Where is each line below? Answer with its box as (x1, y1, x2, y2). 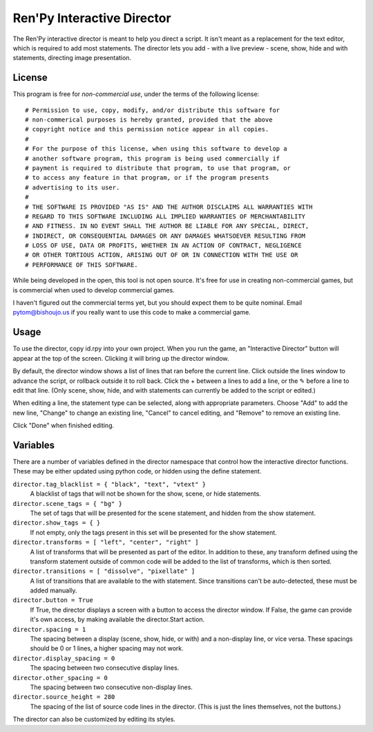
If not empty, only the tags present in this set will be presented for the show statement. (30, 528, 278, 536)
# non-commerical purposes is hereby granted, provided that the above (25, 116, 273, 124)
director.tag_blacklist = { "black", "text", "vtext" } (12, 480, 207, 488)
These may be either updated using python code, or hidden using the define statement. (12, 467, 262, 476)
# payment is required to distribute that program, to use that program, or (25, 164, 291, 172)
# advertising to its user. (25, 183, 120, 191)
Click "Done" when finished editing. (12, 422, 115, 430)
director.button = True (12, 597, 93, 604)
